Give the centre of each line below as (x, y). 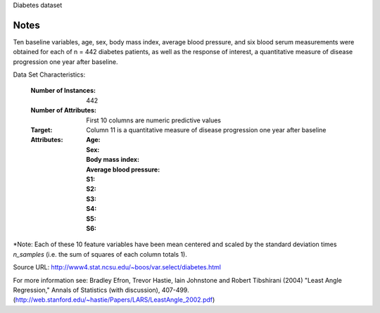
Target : (42, 130)
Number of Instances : (63, 91)
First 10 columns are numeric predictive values (154, 120)
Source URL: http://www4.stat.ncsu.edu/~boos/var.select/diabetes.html (117, 267)
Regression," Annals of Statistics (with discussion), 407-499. (101, 290)
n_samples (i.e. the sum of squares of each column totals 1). (100, 254)
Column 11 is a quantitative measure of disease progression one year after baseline (206, 130)
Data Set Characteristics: (49, 75)
